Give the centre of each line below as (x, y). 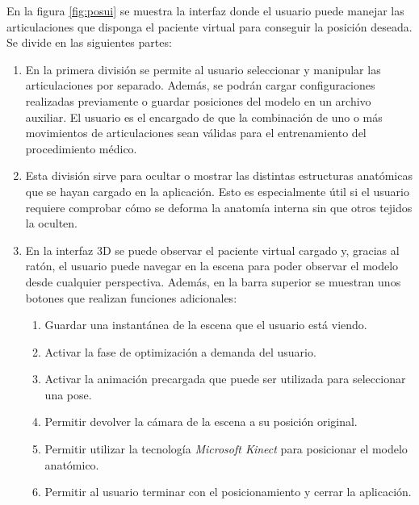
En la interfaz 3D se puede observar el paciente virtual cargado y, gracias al (212, 250)
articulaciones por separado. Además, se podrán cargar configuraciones (200, 85)
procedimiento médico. (81, 148)
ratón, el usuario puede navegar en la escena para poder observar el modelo (212, 266)
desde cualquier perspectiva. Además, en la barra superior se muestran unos (213, 281)
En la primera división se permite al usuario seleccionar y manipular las (203, 69)
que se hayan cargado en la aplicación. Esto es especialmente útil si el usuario (217, 191)
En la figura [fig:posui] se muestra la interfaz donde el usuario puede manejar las (205, 10)
